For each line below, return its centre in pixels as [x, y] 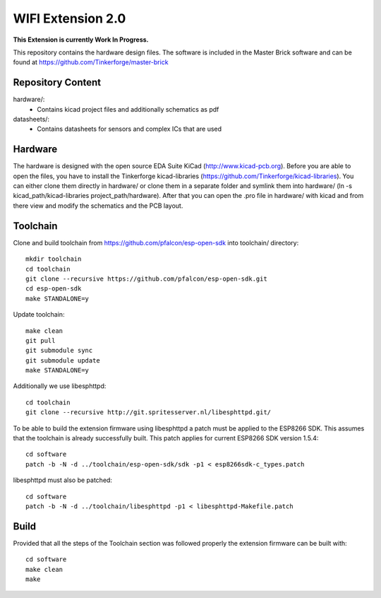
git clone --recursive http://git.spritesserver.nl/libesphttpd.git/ [149, 412]
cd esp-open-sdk [54, 289]
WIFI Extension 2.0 [69, 18]
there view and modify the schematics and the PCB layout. [98, 206]
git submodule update [63, 360]
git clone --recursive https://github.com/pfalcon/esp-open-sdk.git [146, 279]
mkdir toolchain [54, 259]
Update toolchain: [39, 315]
